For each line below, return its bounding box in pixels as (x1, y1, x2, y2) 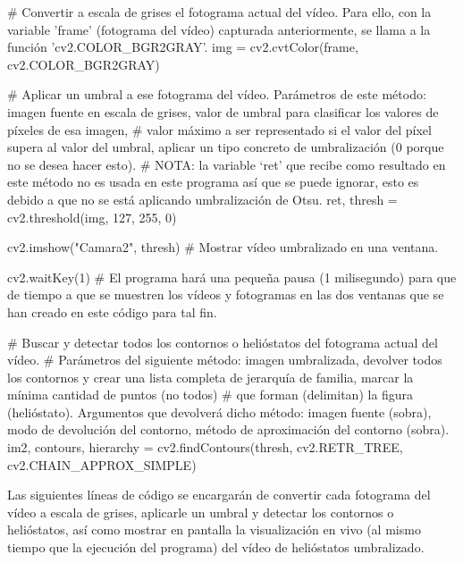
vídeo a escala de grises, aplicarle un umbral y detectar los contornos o (7, 502, 394, 521)
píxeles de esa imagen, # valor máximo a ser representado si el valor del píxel (7, 120, 432, 139)
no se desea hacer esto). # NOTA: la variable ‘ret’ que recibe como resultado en (7, 155, 446, 173)
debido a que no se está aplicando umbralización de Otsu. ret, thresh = (7, 189, 398, 208)
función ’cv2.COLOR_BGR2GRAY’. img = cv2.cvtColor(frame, (7, 38, 358, 56)
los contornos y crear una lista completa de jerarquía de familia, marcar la (7, 367, 414, 386)
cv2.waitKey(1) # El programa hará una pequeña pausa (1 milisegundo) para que (7, 267, 457, 286)
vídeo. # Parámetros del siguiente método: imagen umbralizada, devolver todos (7, 350, 442, 369)
